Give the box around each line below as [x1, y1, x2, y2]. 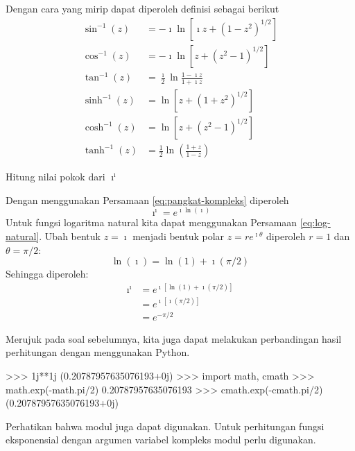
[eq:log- [300, 215, 331, 230]
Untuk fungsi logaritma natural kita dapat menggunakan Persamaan [6, 215, 297, 230]
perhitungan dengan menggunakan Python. [6, 345, 190, 359]
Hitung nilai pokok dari [6, 169, 105, 184]
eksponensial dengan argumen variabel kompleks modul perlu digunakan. [6, 432, 316, 447]
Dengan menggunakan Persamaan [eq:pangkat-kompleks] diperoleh [6, 192, 289, 207]
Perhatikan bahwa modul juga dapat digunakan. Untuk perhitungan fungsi [6, 418, 324, 433]
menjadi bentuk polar [132, 228, 225, 243]
